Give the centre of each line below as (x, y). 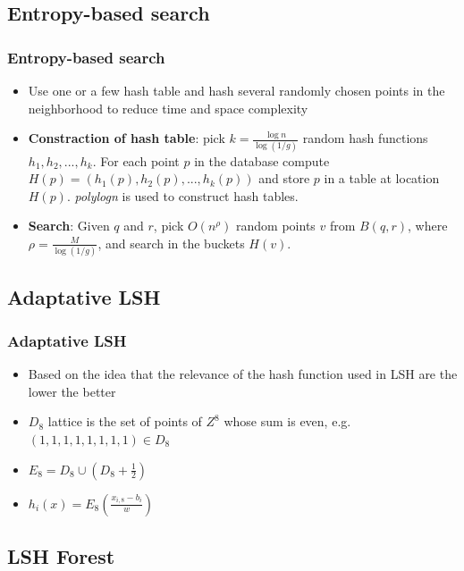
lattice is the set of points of (125, 421)
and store (284, 178)
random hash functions (365, 138)
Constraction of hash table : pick (127, 138)
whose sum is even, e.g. (287, 421)
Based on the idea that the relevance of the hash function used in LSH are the (243, 374)
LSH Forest (61, 555)
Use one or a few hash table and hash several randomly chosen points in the (236, 90)
